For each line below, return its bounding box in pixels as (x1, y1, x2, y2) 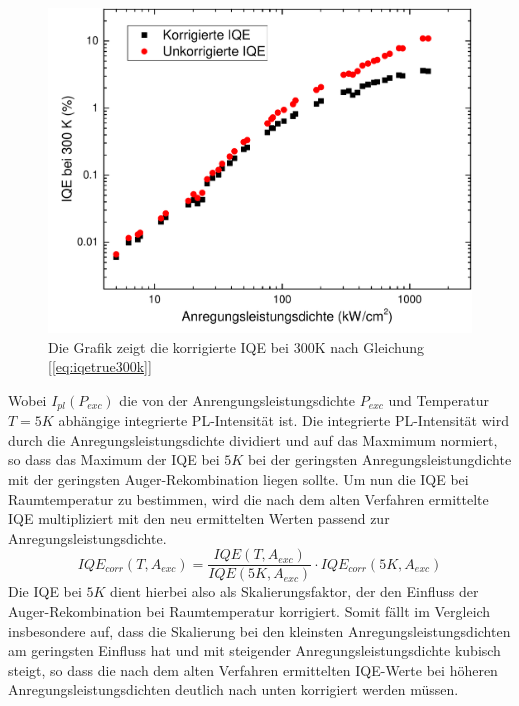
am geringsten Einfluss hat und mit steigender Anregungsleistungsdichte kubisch (8, 640, 501, 661)
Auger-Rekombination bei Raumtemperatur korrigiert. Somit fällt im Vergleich (8, 600, 491, 621)
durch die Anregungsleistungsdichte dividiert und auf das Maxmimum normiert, (8, 429, 498, 450)
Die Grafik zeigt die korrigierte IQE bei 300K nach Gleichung (48, 336, 425, 357)
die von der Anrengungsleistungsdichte (119, 389, 355, 410)
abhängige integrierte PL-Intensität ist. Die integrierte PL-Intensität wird (58, 410, 509, 431)
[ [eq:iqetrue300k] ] (48, 356, 152, 377)
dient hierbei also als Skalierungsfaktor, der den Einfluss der (110, 581, 479, 602)
